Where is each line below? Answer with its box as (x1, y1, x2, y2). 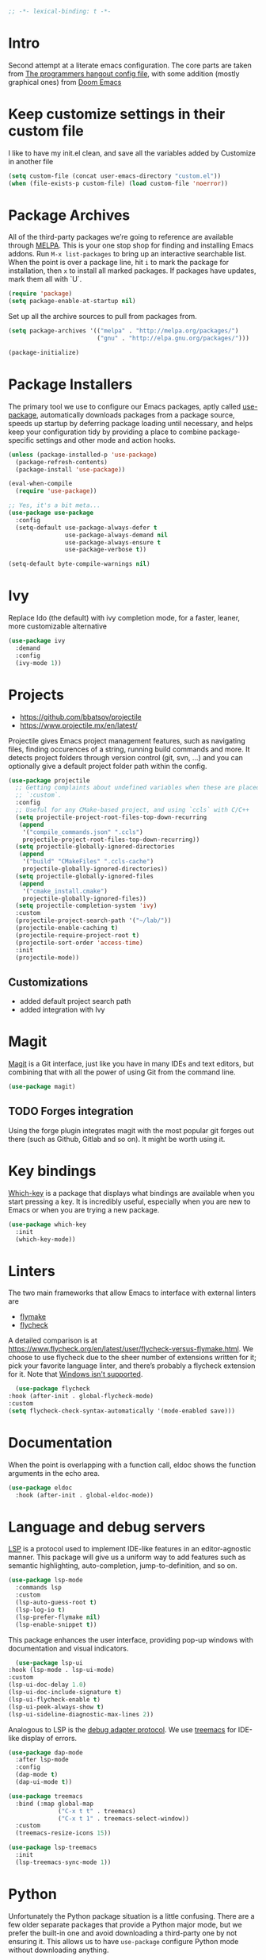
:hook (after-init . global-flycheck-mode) (8, 1393, 154, 1401)
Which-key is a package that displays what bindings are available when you (8, 1188, 255, 1197)
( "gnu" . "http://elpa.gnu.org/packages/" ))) (96, 334, 249, 343)
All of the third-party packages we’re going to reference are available (8, 233, 234, 242)
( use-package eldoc (8, 1484, 73, 1492)
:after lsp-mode (15, 1756, 69, 1764)
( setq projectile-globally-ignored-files (15, 872, 154, 880)
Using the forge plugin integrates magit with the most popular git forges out (8, 1125, 255, 1135)
